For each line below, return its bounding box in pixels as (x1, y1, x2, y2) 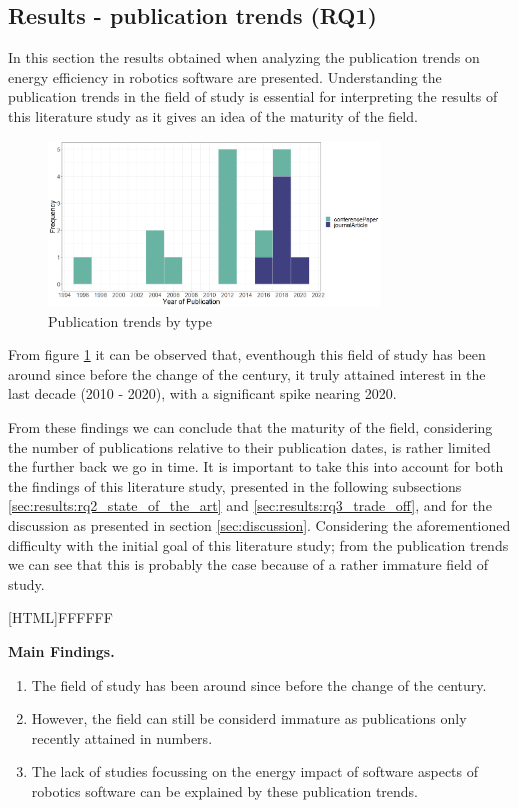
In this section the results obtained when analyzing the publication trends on (8, 47, 480, 68)
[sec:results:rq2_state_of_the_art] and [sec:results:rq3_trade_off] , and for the (8, 495, 492, 516)
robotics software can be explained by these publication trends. (31, 780, 419, 801)
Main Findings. (8, 640, 115, 661)
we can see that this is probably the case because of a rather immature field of (8, 554, 488, 575)
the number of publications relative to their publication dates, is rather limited (8, 436, 491, 457)
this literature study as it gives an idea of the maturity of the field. (8, 105, 418, 126)
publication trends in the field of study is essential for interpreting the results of (8, 86, 498, 107)
